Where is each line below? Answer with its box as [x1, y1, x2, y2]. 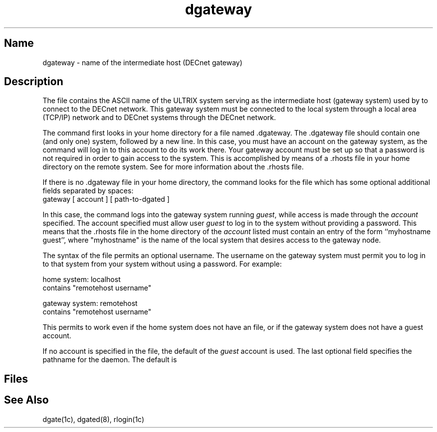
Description [4, 75, 63, 88]
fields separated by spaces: [42, 186, 134, 195]
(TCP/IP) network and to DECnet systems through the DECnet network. [42, 113, 276, 122]
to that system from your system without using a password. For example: [42, 260, 282, 269]
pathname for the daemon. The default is [42, 355, 177, 364]
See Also [4, 394, 49, 407]
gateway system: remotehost [42, 299, 138, 308]
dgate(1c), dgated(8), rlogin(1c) [42, 415, 145, 424]
